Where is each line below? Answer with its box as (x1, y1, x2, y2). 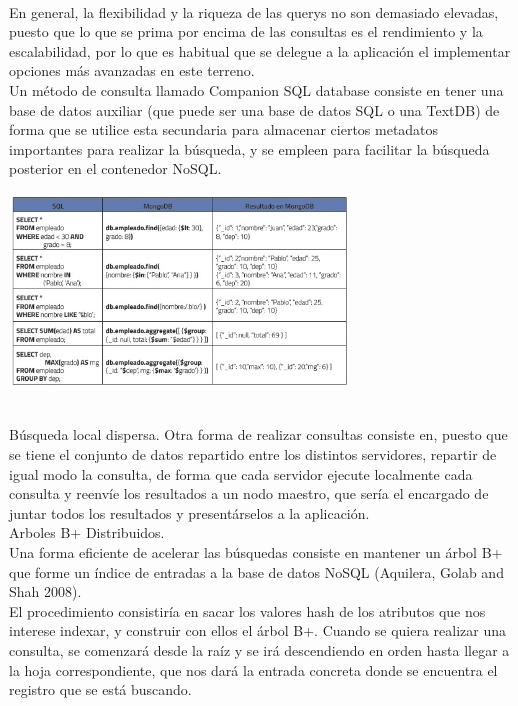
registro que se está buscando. (9, 679, 192, 700)
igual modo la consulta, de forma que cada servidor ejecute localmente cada (9, 463, 473, 484)
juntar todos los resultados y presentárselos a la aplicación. (9, 502, 370, 523)
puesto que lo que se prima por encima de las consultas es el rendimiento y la (9, 21, 483, 42)
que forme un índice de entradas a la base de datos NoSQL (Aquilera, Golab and (9, 561, 504, 582)
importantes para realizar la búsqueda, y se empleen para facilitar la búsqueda (9, 138, 490, 159)
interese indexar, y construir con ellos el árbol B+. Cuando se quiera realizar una (9, 620, 507, 641)
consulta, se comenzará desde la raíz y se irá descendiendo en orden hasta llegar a (9, 639, 510, 660)
